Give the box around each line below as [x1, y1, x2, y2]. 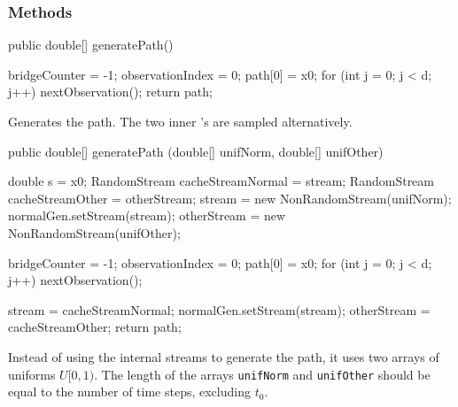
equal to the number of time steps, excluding [8, 382, 251, 401]
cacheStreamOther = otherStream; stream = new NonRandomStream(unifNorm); [8, 188, 452, 207]
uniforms [8, 365, 56, 383]
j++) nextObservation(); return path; [8, 82, 213, 101]
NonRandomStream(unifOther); [8, 223, 181, 242]
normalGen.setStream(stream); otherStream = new [8, 206, 286, 225]
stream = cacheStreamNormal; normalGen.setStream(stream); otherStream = [8, 300, 431, 319]
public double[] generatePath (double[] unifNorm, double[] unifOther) [8, 142, 384, 160]
